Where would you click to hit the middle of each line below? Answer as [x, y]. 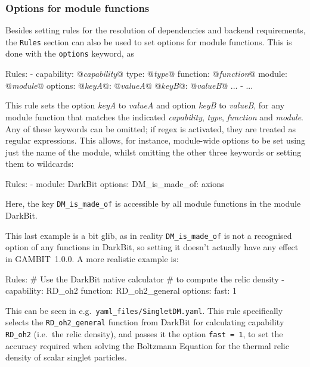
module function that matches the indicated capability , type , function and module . [154, 116]
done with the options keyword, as [70, 53]
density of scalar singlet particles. [66, 357]
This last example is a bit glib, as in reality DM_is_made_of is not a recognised [149, 235]
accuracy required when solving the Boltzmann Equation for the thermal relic [147, 345]
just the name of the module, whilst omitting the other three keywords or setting [154, 152]
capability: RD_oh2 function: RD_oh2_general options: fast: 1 [121, 290]
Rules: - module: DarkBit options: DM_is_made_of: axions [115, 183]
